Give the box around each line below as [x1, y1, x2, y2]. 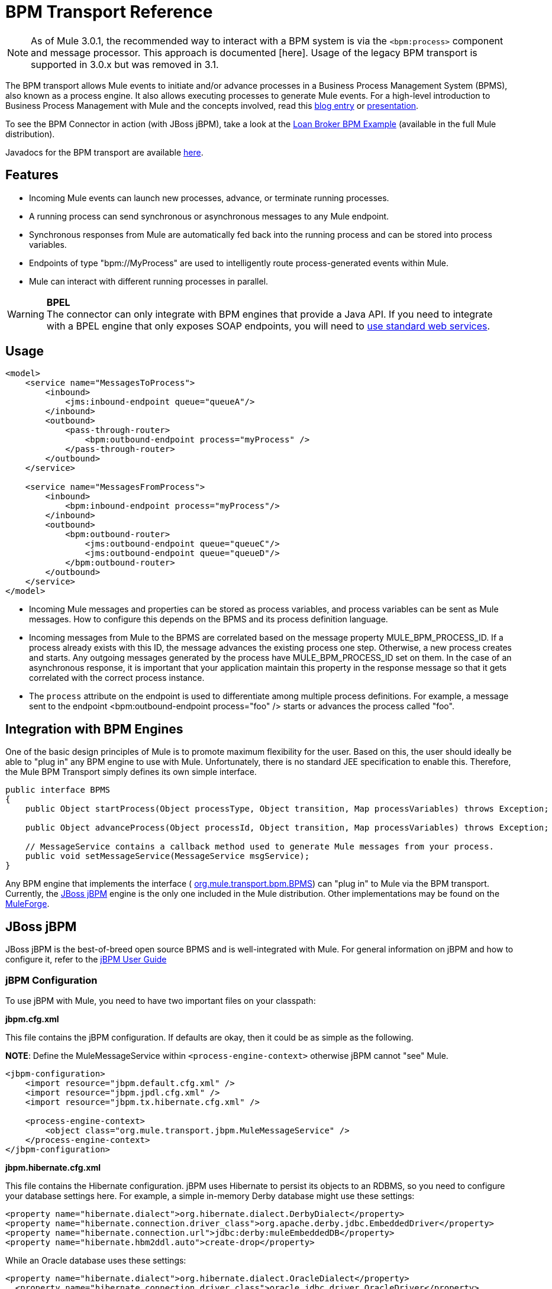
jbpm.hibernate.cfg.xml [5, 1162, 101, 1172]
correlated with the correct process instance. [29, 673, 205, 683]
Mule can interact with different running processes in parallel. [29, 276, 269, 286]
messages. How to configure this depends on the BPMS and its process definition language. [29, 614, 388, 625]
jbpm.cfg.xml [5, 1013, 59, 1024]
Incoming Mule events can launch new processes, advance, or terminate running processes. [29, 192, 389, 203]
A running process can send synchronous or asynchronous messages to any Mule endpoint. [29, 211, 389, 221]
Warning [7, 308, 44, 320]
